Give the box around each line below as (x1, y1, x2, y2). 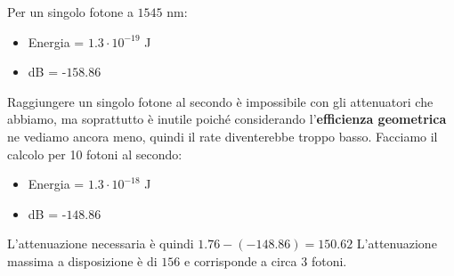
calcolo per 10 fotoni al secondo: (7, 144, 182, 163)
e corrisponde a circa (184, 251, 297, 270)
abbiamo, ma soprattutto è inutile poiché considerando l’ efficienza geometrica (7, 110, 447, 128)
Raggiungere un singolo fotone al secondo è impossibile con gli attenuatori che (7, 92, 434, 110)
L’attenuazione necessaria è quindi (7, 234, 194, 253)
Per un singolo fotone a (7, 3, 134, 20)
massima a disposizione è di (7, 251, 158, 270)
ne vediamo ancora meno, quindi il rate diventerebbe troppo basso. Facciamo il (7, 126, 438, 145)
